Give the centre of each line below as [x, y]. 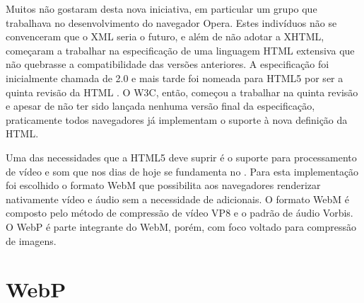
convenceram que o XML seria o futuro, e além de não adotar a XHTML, [165, 36]
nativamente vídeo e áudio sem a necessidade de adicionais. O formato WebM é [178, 199]
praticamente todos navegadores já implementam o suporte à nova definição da [177, 119]
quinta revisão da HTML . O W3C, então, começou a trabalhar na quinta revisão [182, 92]
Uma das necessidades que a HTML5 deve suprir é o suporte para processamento [181, 157]
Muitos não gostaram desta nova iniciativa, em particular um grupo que [162, 8]
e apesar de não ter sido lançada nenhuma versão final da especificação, [160, 106]
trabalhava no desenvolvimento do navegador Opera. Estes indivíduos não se [171, 22]
